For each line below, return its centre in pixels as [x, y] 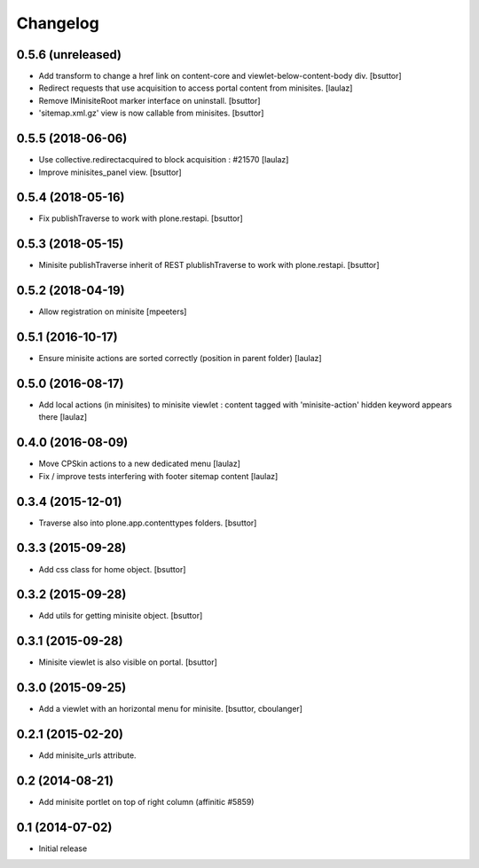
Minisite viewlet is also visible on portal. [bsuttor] [128, 662]
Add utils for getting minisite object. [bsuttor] [121, 616]
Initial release [63, 848]
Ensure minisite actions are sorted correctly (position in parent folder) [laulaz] [181, 359]
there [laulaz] [63, 417]
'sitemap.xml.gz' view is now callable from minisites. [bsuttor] [151, 113]
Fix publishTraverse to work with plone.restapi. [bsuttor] [141, 218]
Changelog [58, 23]
